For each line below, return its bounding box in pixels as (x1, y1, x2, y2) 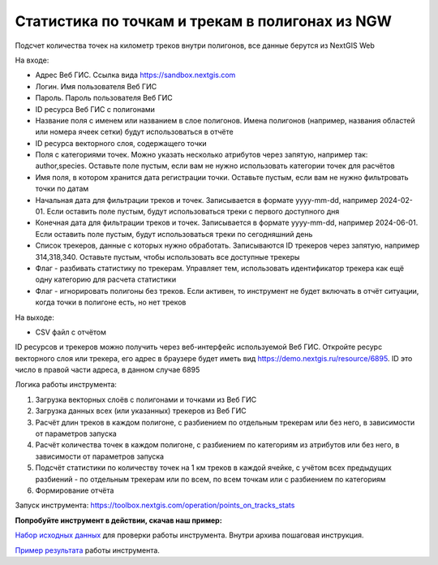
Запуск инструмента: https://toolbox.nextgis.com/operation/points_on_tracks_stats (15, 500, 295, 511)
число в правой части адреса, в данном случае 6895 (15, 365, 200, 375)
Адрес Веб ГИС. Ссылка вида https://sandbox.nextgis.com (35, 70, 236, 80)
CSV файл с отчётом (35, 327, 107, 337)
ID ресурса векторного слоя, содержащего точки (35, 138, 207, 148)
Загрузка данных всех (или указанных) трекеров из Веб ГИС (35, 406, 247, 416)
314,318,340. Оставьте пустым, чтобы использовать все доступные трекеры (35, 252, 300, 261)
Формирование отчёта (35, 485, 114, 495)
